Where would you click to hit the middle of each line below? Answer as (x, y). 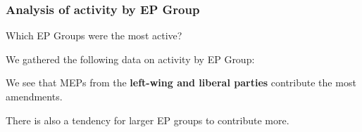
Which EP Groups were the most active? (94, 35)
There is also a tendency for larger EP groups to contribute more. (148, 120)
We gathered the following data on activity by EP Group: (130, 59)
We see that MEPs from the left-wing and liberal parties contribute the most (181, 82)
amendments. (34, 96)
